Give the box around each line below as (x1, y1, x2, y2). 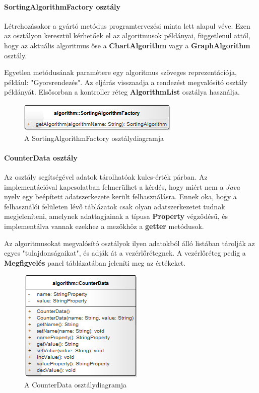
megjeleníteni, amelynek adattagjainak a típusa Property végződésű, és (4, 211, 228, 221)
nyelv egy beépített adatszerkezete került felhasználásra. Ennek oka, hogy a (4, 191, 237, 202)
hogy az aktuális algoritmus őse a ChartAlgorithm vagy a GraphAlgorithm (4, 40, 250, 50)
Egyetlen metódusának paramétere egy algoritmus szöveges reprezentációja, (4, 67, 237, 77)
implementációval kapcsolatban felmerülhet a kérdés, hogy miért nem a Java (4, 181, 240, 192)
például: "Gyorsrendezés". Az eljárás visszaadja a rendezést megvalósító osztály (4, 76, 248, 87)
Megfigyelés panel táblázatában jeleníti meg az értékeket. (4, 257, 186, 268)
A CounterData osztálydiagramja (24, 379, 126, 389)
